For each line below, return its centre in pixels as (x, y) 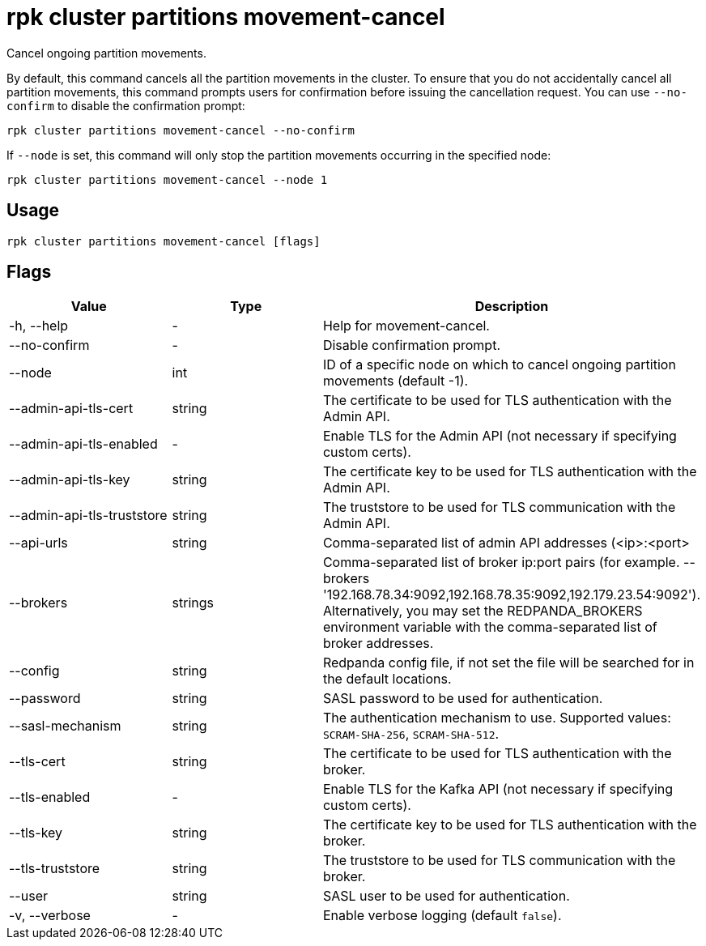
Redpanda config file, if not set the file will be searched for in (508, 663)
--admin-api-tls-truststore (88, 516)
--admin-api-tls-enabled (83, 444)
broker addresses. (378, 643)
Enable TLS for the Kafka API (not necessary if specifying (498, 789)
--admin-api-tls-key (70, 480)
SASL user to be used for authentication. (446, 896)
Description (512, 307)
